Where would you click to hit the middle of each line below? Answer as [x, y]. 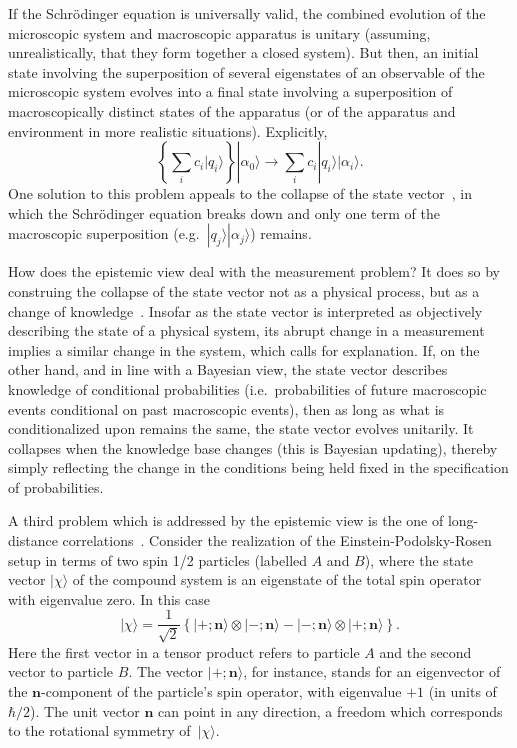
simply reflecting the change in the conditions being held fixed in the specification [258, 467]
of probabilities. [56, 486]
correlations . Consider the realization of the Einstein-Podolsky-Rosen [277, 540]
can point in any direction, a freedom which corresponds [330, 710]
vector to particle [61, 671]
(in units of [462, 691]
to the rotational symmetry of [99, 730]
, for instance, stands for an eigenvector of [372, 671]
